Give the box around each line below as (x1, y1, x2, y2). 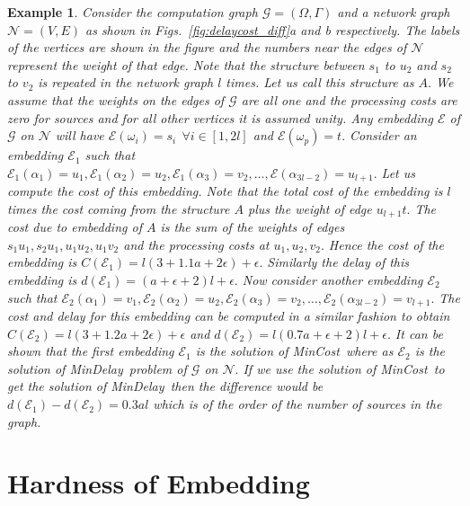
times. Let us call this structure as (226, 73, 414, 92)
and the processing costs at (123, 235, 270, 253)
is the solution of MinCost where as (195, 342, 394, 360)
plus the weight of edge (247, 199, 372, 217)
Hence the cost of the (328, 235, 444, 253)
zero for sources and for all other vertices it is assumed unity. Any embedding (7, 108, 433, 127)
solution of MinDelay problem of (7, 359, 187, 377)
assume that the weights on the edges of (7, 90, 225, 109)
